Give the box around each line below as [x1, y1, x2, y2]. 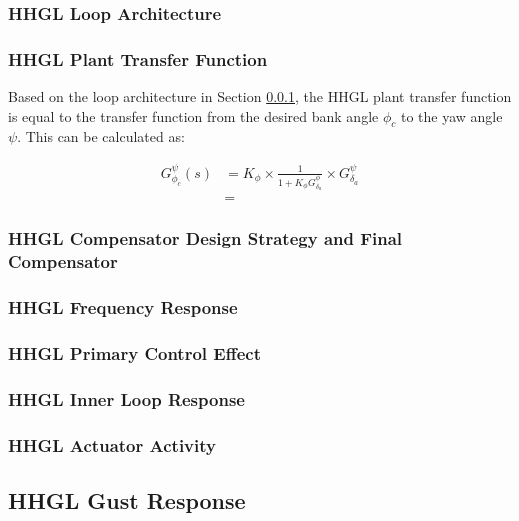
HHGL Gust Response [8, 485, 246, 516]
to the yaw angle [400, 105, 503, 126]
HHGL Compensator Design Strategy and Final [8, 226, 403, 251]
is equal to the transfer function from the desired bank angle [8, 105, 379, 126]
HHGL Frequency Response [8, 295, 238, 320]
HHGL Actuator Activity [8, 432, 216, 457]
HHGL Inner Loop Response [8, 386, 245, 411]
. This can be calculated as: [17, 126, 185, 147]
